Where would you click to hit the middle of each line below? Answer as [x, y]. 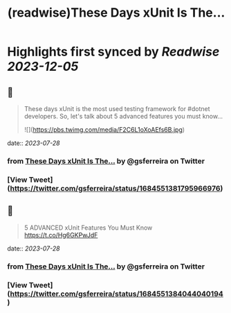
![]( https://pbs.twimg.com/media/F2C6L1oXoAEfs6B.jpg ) [104, 129]
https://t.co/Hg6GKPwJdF [61, 235]
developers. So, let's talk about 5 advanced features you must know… [123, 116]
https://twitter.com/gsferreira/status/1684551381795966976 [115, 188]
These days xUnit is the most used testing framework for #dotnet [117, 109]
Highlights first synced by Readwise [113, 52]
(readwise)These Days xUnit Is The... [116, 13]
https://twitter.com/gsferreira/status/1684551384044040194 [117, 294]
